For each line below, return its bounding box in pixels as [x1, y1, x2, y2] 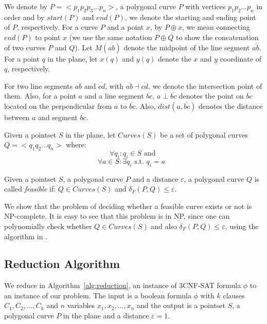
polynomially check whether [4, 220, 92, 231]
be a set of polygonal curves [160, 129, 248, 140]
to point [35, 31, 61, 42]
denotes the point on [179, 90, 244, 101]
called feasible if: [4, 183, 56, 194]
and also [151, 220, 177, 231]
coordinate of [220, 53, 261, 64]
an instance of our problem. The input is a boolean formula [4, 290, 191, 300]
